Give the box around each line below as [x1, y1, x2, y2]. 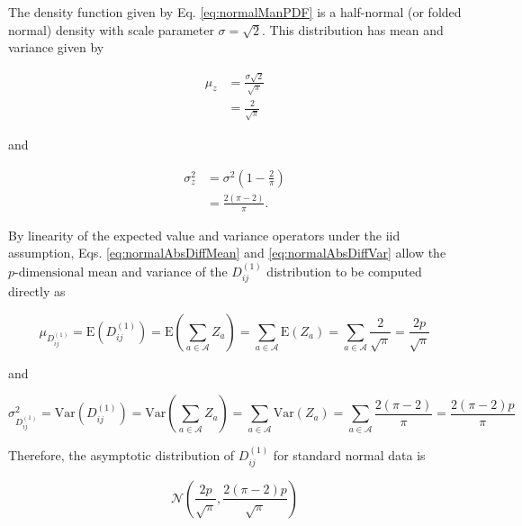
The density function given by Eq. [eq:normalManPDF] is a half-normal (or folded [8, 3, 462, 21]
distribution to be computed [266, 261, 422, 280]
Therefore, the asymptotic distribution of [8, 446, 235, 465]
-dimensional [14, 266, 85, 279]
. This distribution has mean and [262, 20, 444, 39]
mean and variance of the [87, 261, 228, 280]
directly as [8, 282, 66, 301]
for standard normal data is [273, 446, 426, 465]
